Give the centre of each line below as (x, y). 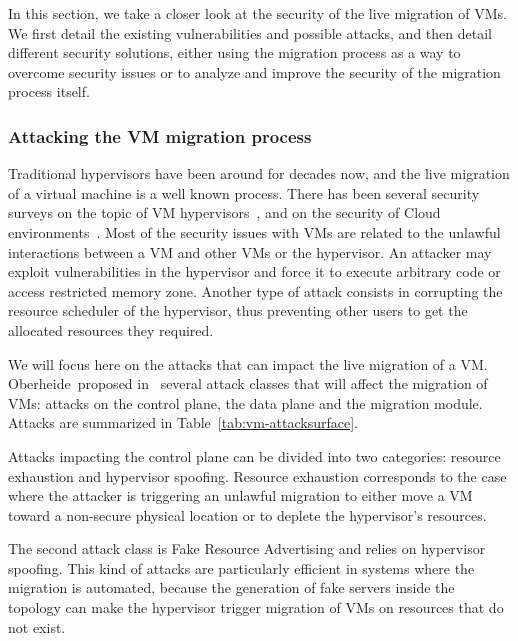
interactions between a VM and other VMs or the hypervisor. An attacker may (250, 251)
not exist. (37, 626)
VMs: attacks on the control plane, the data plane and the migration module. (245, 402)
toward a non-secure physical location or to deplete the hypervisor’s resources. (247, 514)
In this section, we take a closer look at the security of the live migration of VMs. (258, 13)
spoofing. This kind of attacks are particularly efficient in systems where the (241, 567)
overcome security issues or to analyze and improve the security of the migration (254, 71)
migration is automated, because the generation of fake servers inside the (231, 587)
